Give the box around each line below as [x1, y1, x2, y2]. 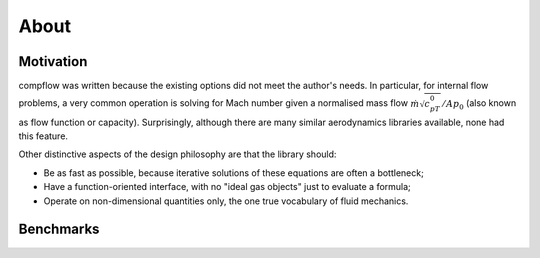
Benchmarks [18, 221, 100, 238]
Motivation [18, 53, 88, 70]
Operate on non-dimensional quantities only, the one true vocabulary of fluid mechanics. [43, 195, 409, 207]
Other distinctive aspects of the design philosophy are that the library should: [18, 148, 337, 160]
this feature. [18, 130, 69, 142]
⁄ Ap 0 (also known [442, 97, 517, 112]
